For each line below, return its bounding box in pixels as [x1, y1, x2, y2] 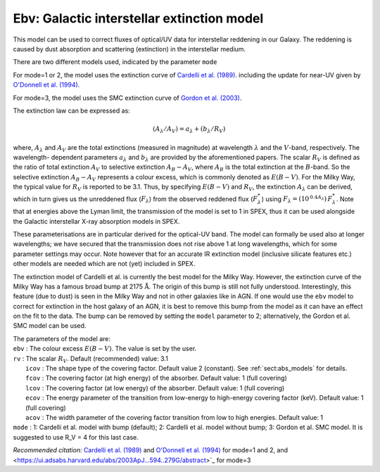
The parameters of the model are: [13, 334, 111, 343]
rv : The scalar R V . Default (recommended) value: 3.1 [13, 354, 168, 364]
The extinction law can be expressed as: [13, 106, 130, 115]
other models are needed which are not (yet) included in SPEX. [13, 260, 196, 268]
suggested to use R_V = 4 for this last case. [13, 433, 139, 441]
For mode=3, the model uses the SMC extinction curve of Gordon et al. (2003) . [13, 94, 242, 102]
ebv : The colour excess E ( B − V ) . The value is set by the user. [13, 345, 197, 353]
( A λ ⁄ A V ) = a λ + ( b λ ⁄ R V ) [152, 125, 226, 134]
